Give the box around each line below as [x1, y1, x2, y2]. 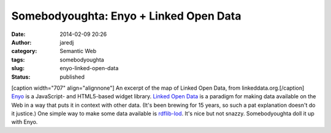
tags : [11, 56, 25, 63]
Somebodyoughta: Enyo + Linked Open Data [11, 9, 242, 23]
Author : [11, 38, 32, 46]
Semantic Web [59, 48, 97, 55]
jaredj [59, 38, 74, 46]
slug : [11, 65, 25, 72]
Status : [11, 73, 31, 81]
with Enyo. [11, 118, 38, 126]
